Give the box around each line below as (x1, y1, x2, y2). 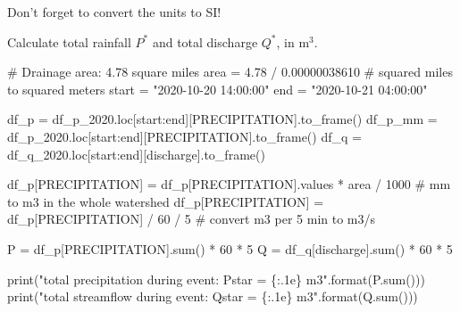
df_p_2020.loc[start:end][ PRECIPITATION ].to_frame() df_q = (7, 127, 362, 145)
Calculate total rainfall (7, 32, 131, 51)
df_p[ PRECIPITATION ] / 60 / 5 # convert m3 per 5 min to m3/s (7, 209, 376, 228)
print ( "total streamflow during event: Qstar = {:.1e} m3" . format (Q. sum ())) (7, 287, 418, 306)
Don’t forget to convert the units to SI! (7, 3, 222, 21)
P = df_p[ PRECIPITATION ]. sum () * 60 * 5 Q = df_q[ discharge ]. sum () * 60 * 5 (7, 239, 453, 258)
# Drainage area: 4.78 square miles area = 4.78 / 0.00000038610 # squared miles (7, 62, 453, 81)
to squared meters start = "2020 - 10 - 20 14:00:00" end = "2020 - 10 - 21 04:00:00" (7, 79, 428, 98)
